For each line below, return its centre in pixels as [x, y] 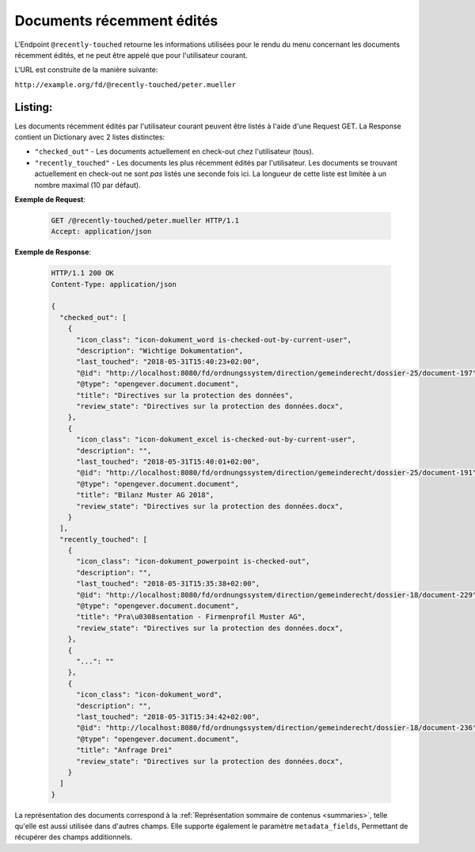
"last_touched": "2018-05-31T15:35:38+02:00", [168, 584]
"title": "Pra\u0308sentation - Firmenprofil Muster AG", [191, 617]
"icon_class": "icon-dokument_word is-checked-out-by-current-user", [214, 340]
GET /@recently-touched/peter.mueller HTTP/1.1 [145, 220]
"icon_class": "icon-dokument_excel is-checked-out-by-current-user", [216, 439]
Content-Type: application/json [114, 284]
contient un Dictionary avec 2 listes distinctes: [90, 137]
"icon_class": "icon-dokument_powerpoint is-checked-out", [193, 562]
